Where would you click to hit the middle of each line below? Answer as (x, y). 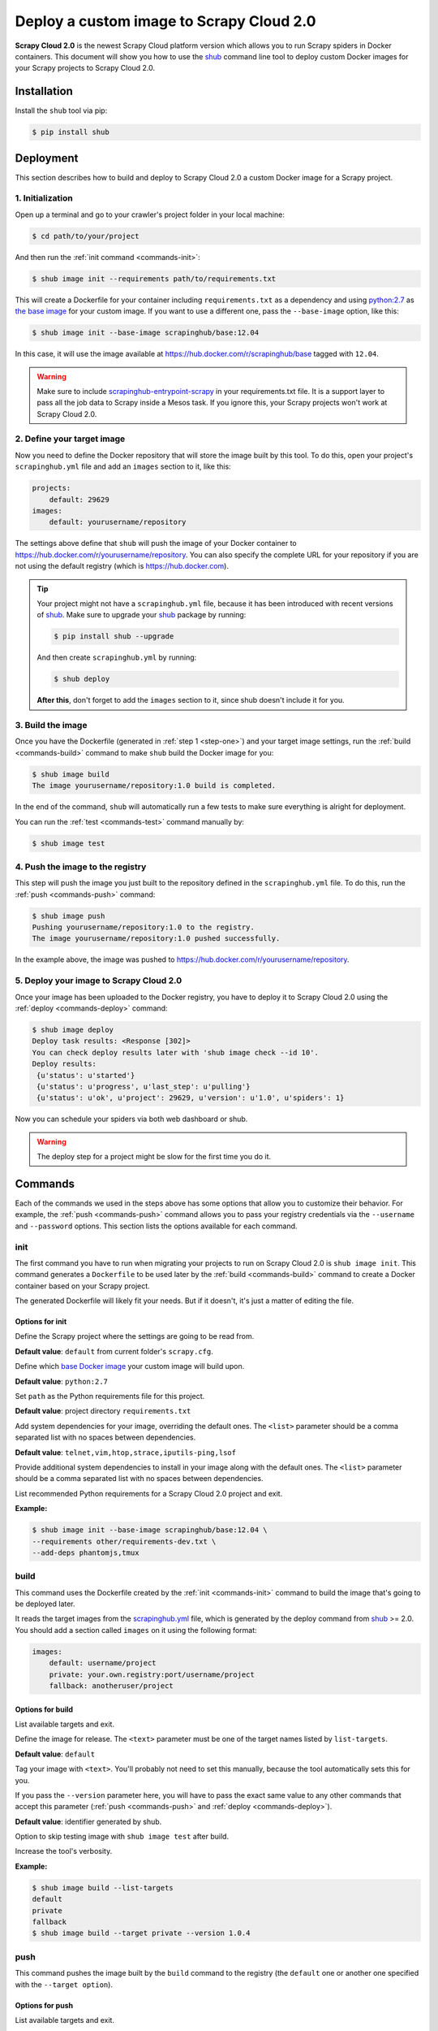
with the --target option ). (64, 1984)
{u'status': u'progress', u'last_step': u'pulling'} (144, 1086)
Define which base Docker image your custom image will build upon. (130, 1366)
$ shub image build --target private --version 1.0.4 (141, 1933)
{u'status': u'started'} (86, 1075)
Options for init (41, 1322)
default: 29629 (79, 499)
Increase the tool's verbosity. (64, 1851)
